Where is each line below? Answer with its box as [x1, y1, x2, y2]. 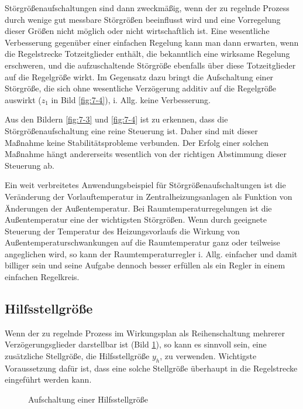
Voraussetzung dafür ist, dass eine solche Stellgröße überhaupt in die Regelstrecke [5, 362, 298, 374]
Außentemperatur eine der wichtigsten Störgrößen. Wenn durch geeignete [5, 213, 267, 226]
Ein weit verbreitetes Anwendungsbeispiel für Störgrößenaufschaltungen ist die [5, 179, 286, 191]
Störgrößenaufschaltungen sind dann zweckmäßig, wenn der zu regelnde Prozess [5, 2, 290, 13]
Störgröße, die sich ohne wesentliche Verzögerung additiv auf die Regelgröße [5, 82, 277, 94]
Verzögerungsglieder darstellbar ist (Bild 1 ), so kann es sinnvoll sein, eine [5, 338, 267, 350]
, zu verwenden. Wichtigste [160, 350, 257, 362]
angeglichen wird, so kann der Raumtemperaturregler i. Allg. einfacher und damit [5, 247, 298, 260]
